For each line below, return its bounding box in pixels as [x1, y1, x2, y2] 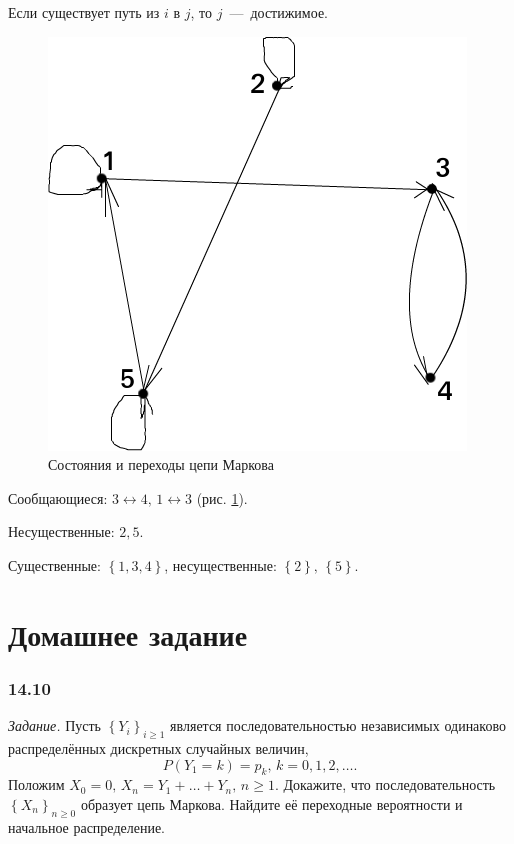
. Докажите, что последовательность [274, 774, 496, 795]
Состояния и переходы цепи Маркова [48, 454, 274, 475]
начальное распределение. [8, 816, 166, 837]
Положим [8, 774, 65, 795]
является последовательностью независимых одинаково [170, 715, 506, 736]
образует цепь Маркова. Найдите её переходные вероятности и [80, 793, 463, 814]
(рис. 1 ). [196, 487, 248, 508]
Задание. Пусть [8, 715, 101, 736]
